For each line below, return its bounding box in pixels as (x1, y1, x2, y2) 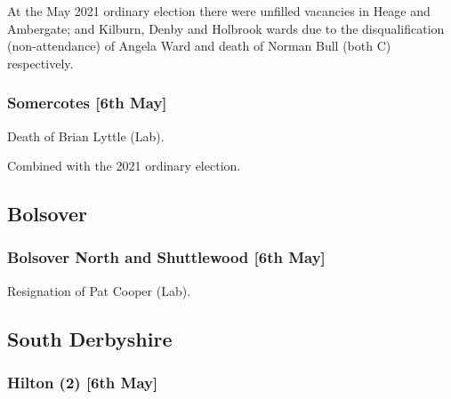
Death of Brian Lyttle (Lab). (7, 126, 165, 145)
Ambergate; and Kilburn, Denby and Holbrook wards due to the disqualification (7, 19, 445, 37)
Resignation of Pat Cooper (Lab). (7, 281, 191, 299)
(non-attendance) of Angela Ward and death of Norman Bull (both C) (7, 36, 391, 55)
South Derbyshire (7, 324, 173, 352)
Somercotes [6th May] (7, 92, 167, 114)
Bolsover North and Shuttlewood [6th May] (7, 246, 326, 268)
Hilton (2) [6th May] (7, 371, 158, 394)
